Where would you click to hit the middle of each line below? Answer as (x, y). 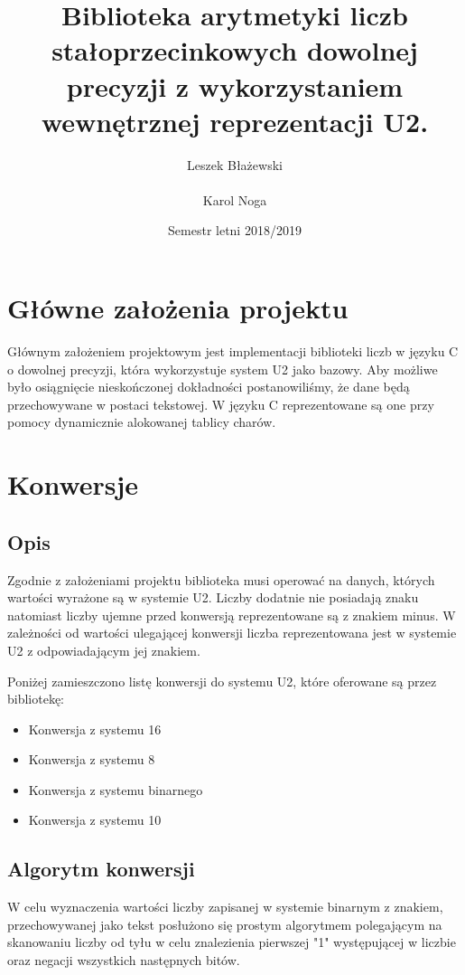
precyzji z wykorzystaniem (235, 85)
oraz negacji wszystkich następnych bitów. (124, 960)
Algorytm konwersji (101, 869)
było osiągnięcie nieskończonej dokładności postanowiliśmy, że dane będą (209, 387)
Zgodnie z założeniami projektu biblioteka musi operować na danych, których (221, 579)
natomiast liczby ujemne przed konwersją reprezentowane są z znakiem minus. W (232, 615)
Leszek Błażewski (235, 164)
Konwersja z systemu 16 (95, 729)
